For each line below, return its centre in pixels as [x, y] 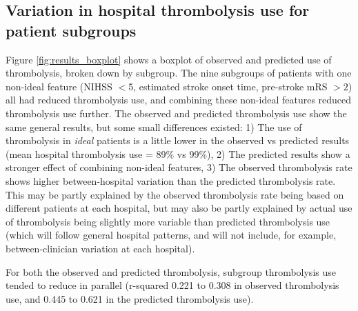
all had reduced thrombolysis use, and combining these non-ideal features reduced [179, 100]
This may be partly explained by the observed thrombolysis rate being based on [175, 194]
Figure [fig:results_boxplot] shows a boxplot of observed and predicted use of [169, 59]
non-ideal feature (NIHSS [59, 86]
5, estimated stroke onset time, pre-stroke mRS [228, 86]
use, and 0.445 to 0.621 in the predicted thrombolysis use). [130, 298]
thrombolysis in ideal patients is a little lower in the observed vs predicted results [178, 140]
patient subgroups [71, 30]
